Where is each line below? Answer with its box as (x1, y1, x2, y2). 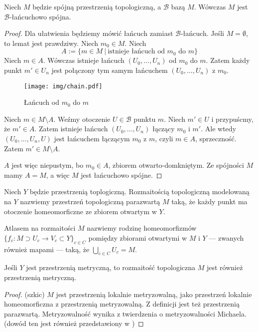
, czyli (155, 133, 173, 143)
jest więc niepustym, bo (11, 160, 84, 170)
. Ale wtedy (201, 123, 236, 134)
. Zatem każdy (206, 55, 250, 65)
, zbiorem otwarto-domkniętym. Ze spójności (108, 160, 244, 170)
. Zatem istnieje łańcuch (34, 123, 108, 134)
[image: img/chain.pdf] (24, 82, 103, 90)
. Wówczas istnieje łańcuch (43, 55, 125, 65)
